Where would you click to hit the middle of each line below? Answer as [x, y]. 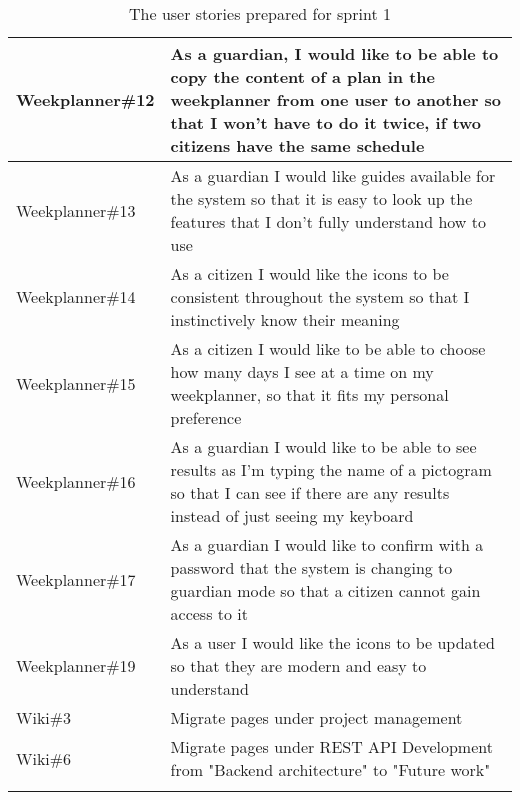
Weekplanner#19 [76, 665]
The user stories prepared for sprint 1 [260, 13]
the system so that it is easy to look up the [321, 198]
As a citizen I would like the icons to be [309, 273]
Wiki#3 [44, 717]
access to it [209, 613]
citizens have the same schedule [297, 145]
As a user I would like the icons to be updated [332, 642]
